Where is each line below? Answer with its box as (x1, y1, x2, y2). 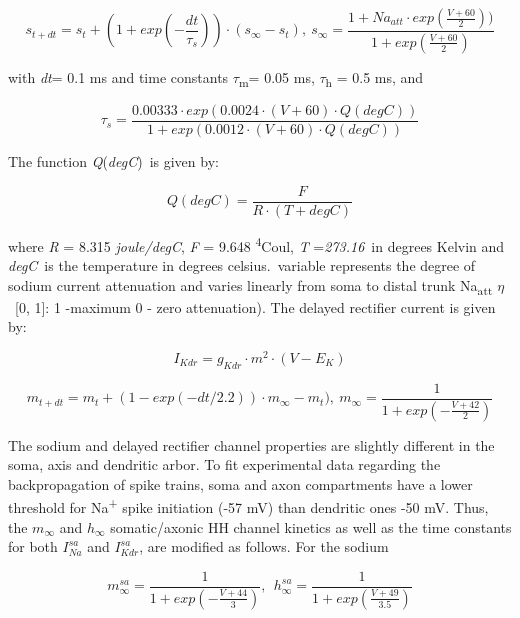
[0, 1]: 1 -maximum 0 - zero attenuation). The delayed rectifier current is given (14, 296, 496, 317)
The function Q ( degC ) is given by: (8, 151, 219, 172)
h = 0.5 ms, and (325, 66, 424, 90)
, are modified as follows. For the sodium (139, 536, 389, 557)
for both (8, 536, 58, 557)
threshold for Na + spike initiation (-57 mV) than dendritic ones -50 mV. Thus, (8, 494, 489, 518)
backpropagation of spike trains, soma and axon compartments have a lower (8, 473, 473, 494)
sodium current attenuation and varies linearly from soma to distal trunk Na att (8, 274, 493, 298)
